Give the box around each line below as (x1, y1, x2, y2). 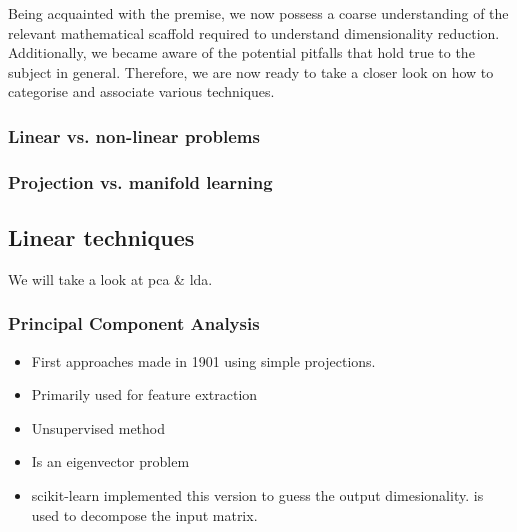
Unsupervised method (31, 417, 166, 438)
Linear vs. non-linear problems (8, 123, 260, 148)
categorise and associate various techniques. (8, 81, 275, 102)
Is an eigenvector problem (31, 451, 190, 472)
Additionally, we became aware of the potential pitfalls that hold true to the (8, 42, 475, 63)
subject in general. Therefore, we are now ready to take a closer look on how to (8, 61, 494, 82)
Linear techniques (8, 222, 195, 253)
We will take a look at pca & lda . (8, 268, 213, 289)
